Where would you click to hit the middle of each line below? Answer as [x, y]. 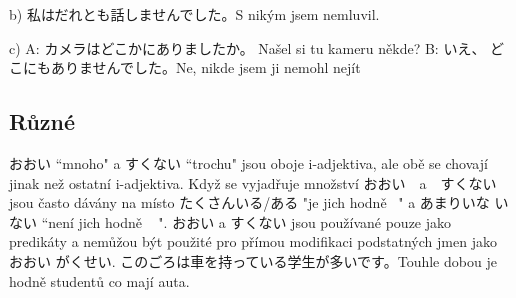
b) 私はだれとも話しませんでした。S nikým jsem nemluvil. [194, 14]
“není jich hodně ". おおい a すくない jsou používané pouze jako [246, 221]
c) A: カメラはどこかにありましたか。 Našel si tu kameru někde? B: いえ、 [247, 47]
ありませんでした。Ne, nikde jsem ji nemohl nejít [205, 67]
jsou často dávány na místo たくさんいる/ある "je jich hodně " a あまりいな [249, 202]
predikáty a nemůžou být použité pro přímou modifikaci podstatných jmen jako [253, 241]
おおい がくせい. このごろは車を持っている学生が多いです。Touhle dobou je [253, 260]
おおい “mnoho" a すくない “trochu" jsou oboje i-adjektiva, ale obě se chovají [248, 162]
